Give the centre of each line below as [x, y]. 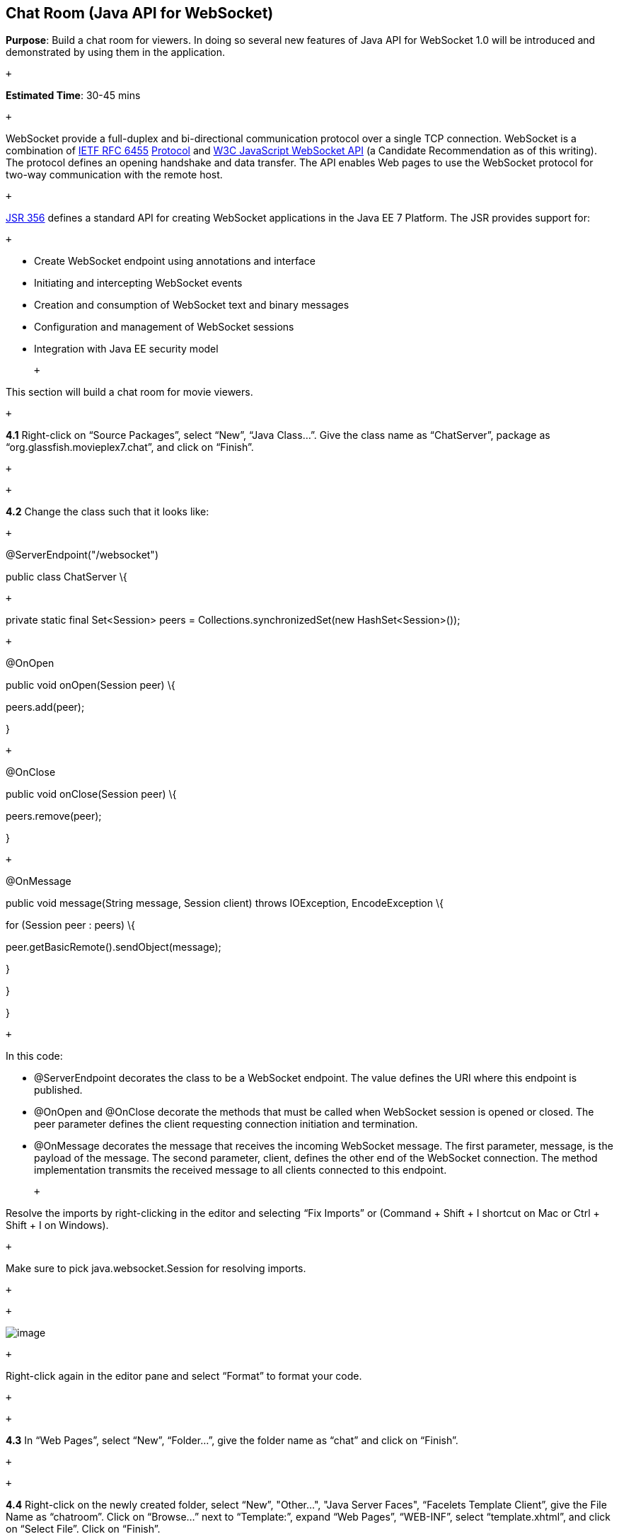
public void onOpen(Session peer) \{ [91, 685]
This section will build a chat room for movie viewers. [129, 392]
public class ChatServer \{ [66, 577]
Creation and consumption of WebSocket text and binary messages [192, 305]
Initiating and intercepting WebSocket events [138, 283]
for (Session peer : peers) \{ [71, 925]
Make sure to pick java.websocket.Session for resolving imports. [156, 1269]
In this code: [34, 1056]
